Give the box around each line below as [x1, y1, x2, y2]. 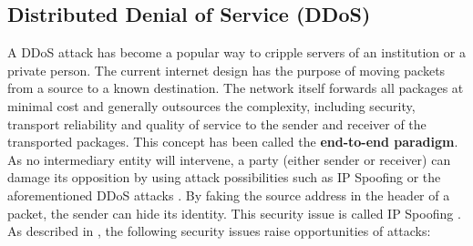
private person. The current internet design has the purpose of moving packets [7, 60, 446, 79]
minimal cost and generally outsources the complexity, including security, [7, 96, 416, 115]
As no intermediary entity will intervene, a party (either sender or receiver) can [7, 149, 451, 169]
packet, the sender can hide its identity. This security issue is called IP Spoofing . [7, 203, 461, 222]
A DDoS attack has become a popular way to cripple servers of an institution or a [7, 43, 466, 62]
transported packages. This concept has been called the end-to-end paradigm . [7, 132, 458, 151]
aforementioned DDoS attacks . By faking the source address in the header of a [7, 185, 450, 204]
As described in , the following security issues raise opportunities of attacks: [7, 221, 431, 241]
